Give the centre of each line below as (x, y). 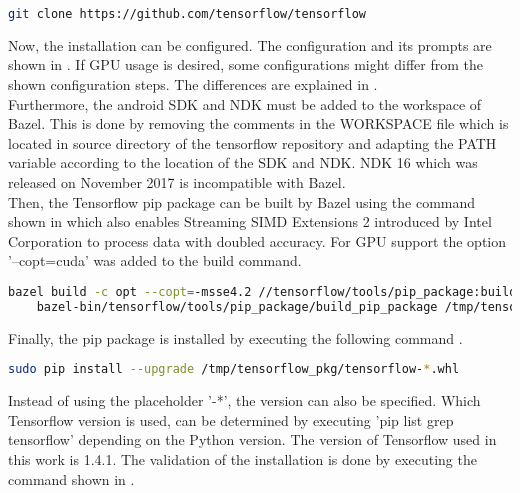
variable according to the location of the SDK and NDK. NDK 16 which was (243, 162)
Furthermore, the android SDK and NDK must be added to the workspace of (245, 103)
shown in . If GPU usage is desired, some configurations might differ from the (245, 64)
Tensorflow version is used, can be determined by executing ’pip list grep (231, 419)
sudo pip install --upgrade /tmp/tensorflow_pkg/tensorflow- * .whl (234, 369)
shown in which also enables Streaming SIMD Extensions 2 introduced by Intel (250, 221)
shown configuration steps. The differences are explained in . (193, 84)
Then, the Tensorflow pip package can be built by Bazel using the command (242, 201)
